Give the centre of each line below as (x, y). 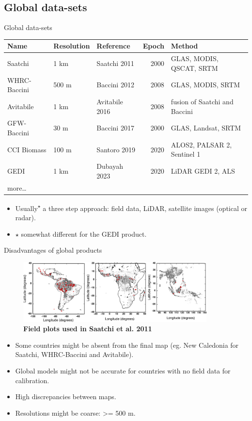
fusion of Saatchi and (202, 102)
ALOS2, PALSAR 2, (201, 144)
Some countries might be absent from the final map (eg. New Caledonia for (127, 345)
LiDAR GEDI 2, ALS (203, 171)
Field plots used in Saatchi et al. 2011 (88, 329)
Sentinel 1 (186, 154)
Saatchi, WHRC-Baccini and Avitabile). (74, 354)
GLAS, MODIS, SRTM (205, 85)
